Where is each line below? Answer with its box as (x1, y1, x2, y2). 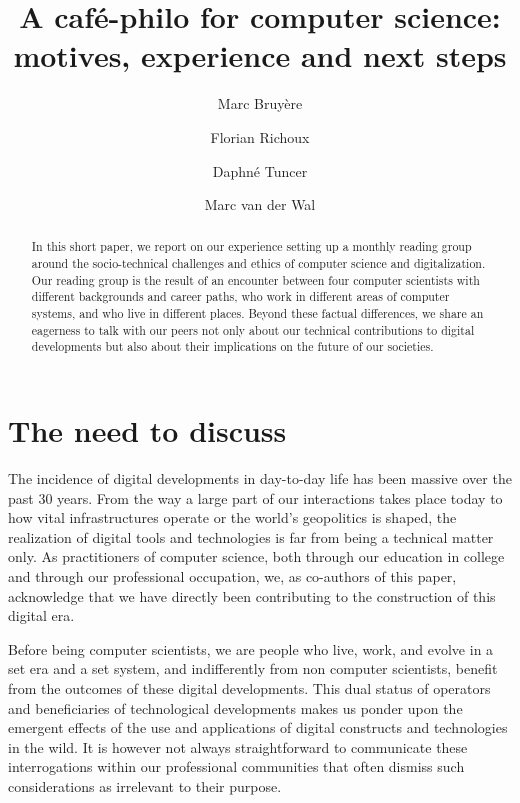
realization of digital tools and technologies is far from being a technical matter (8, 526, 494, 547)
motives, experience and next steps (13, 35, 507, 76)
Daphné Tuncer (212, 160, 308, 181)
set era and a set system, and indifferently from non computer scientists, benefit (8, 658, 498, 679)
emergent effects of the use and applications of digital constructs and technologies (8, 717, 508, 738)
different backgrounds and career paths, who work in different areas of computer (31, 288, 450, 305)
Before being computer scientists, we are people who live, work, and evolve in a (8, 638, 494, 659)
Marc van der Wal (204, 194, 316, 215)
